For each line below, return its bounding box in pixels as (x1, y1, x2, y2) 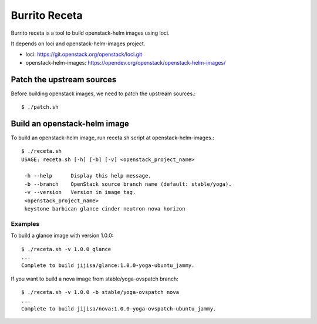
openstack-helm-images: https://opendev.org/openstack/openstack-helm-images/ (25, 59, 226, 66)
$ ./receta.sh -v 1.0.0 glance (21, 246, 112, 252)
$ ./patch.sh (21, 103, 59, 111)
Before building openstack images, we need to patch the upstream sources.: (11, 90, 196, 97)
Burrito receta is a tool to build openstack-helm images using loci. (11, 29, 170, 36)
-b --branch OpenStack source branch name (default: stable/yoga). (24, 181, 232, 188)
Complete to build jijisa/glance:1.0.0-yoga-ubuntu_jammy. (21, 262, 195, 269)
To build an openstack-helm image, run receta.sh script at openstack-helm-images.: (11, 134, 214, 141)
